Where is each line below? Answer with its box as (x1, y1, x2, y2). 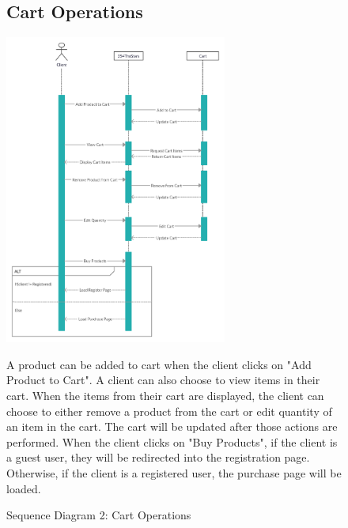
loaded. (6, 480, 41, 496)
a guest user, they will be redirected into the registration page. (6, 449, 310, 466)
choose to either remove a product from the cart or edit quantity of (6, 402, 332, 419)
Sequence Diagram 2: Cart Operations (6, 507, 191, 523)
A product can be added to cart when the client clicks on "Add (6, 356, 312, 372)
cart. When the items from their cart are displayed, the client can (6, 387, 324, 404)
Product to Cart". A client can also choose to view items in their (6, 371, 320, 388)
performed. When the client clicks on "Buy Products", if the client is (6, 433, 338, 450)
